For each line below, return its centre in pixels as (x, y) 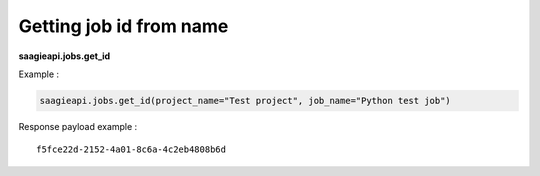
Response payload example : (78, 126)
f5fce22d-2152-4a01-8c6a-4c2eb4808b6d (131, 149)
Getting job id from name (123, 26)
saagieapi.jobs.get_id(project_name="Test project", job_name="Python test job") (245, 100)
